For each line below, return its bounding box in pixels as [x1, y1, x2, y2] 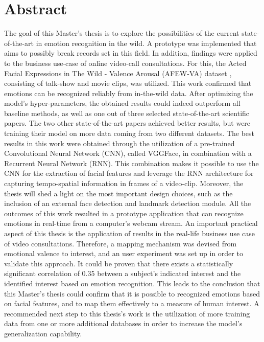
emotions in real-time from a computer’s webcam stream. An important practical [4, 218, 258, 229]
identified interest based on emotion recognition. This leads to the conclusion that [4, 278, 260, 288]
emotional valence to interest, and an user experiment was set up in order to [4, 248, 243, 259]
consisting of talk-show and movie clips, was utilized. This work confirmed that [4, 78, 252, 88]
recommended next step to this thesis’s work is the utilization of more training [4, 308, 250, 318]
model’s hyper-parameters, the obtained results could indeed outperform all [4, 98, 241, 108]
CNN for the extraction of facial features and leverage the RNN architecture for [4, 168, 254, 178]
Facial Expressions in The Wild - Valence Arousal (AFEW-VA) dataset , [4, 67, 232, 78]
